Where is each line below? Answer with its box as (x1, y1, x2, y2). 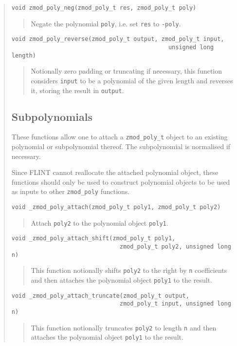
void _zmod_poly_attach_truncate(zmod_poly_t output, (11, 292, 189, 299)
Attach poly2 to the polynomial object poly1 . (31, 217, 168, 228)
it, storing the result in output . (31, 85, 124, 95)
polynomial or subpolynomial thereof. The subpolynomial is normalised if (11, 141, 231, 152)
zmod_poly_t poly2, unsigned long (119, 243, 231, 250)
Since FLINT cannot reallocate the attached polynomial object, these (11, 167, 219, 177)
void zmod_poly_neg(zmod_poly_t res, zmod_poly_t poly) (11, 4, 197, 11)
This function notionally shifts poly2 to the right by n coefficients (31, 265, 227, 275)
